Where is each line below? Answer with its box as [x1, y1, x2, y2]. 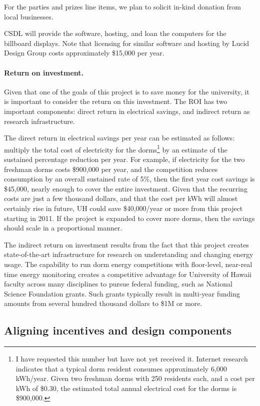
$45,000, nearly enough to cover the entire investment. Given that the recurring [4, 183, 247, 193]
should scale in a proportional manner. [4, 222, 122, 233]
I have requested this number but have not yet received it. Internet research [15, 353, 248, 364]
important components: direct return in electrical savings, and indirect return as [4, 105, 250, 116]
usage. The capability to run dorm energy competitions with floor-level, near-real [4, 258, 252, 269]
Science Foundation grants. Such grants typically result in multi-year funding [4, 288, 240, 298]
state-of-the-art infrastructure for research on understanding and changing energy [4, 249, 253, 259]
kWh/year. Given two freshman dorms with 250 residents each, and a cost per [15, 373, 255, 383]
